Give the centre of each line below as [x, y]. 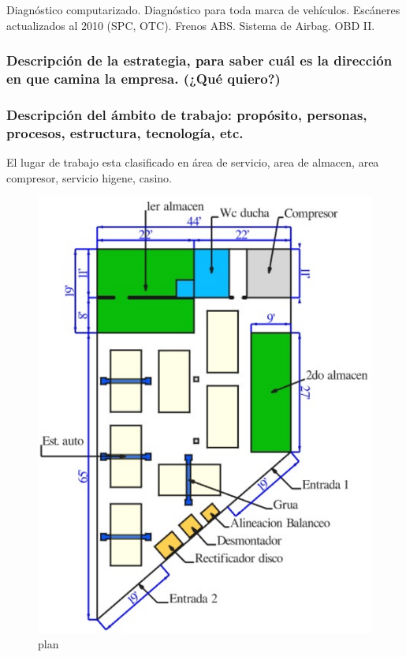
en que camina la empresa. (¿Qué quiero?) [143, 79]
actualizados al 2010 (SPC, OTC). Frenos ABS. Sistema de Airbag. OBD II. [191, 25]
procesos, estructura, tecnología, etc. [125, 132]
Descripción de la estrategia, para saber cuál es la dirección [199, 60]
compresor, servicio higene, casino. [89, 177]
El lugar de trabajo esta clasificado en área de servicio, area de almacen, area [193, 162]
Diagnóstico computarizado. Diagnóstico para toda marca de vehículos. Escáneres [203, 9]
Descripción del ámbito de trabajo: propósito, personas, [187, 114]
